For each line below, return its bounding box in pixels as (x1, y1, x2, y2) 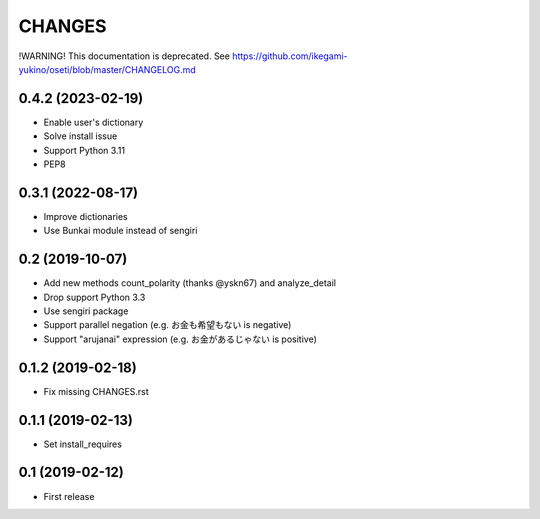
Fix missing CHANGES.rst (43, 385, 149, 397)
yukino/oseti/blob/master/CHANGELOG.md (18, 63, 197, 75)
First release (43, 490, 95, 502)
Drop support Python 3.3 (43, 291, 146, 303)
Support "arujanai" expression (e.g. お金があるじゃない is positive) (43, 333, 317, 345)
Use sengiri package (43, 305, 129, 317)
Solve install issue (43, 130, 118, 142)
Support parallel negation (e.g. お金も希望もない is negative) (43, 319, 292, 331)
